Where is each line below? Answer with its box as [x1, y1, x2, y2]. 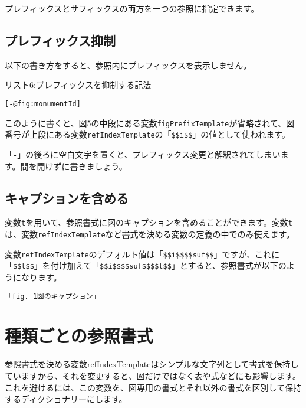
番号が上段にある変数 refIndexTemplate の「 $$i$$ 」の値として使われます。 [5, 128, 290, 141]
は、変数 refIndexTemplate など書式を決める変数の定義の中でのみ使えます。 [5, 228, 295, 240]
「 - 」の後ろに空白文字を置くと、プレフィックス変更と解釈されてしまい [5, 148, 281, 160]
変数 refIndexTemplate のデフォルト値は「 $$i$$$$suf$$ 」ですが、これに [5, 247, 280, 260]
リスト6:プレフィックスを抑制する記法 [5, 79, 152, 91]
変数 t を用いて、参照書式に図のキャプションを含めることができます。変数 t [5, 216, 292, 229]
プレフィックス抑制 [5, 31, 116, 49]
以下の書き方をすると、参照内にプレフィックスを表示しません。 [5, 58, 252, 71]
